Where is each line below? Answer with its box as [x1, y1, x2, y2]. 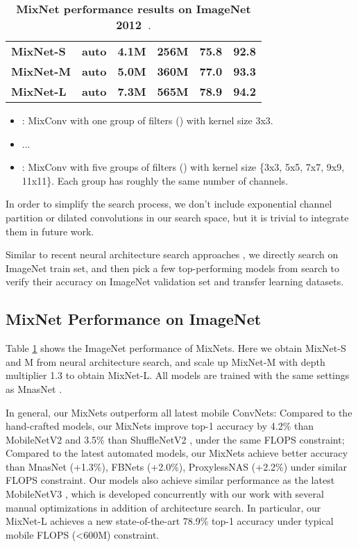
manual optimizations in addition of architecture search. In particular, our [6, 500, 321, 514]
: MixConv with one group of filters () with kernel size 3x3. [22, 113, 273, 127]
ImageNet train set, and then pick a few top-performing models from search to [6, 260, 340, 275]
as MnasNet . [6, 381, 62, 396]
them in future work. [6, 224, 94, 238]
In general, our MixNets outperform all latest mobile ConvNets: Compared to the [6, 405, 352, 419]
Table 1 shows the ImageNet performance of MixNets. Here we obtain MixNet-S [6, 341, 346, 355]
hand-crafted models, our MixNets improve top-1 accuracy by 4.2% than [6, 419, 314, 433]
